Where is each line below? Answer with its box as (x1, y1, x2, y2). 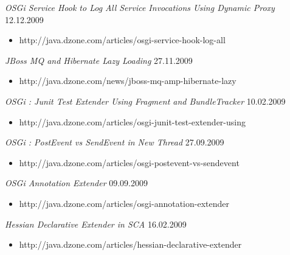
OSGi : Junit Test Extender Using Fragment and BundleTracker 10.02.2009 (5, 94, 286, 107)
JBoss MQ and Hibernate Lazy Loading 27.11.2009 (5, 54, 193, 66)
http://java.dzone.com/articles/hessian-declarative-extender (19, 238, 242, 251)
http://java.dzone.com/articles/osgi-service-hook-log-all (19, 33, 226, 46)
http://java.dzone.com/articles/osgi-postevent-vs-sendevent (19, 156, 240, 169)
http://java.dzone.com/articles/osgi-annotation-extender (19, 197, 229, 209)
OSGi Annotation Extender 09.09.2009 (5, 176, 148, 189)
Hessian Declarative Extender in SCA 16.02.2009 (5, 217, 187, 230)
